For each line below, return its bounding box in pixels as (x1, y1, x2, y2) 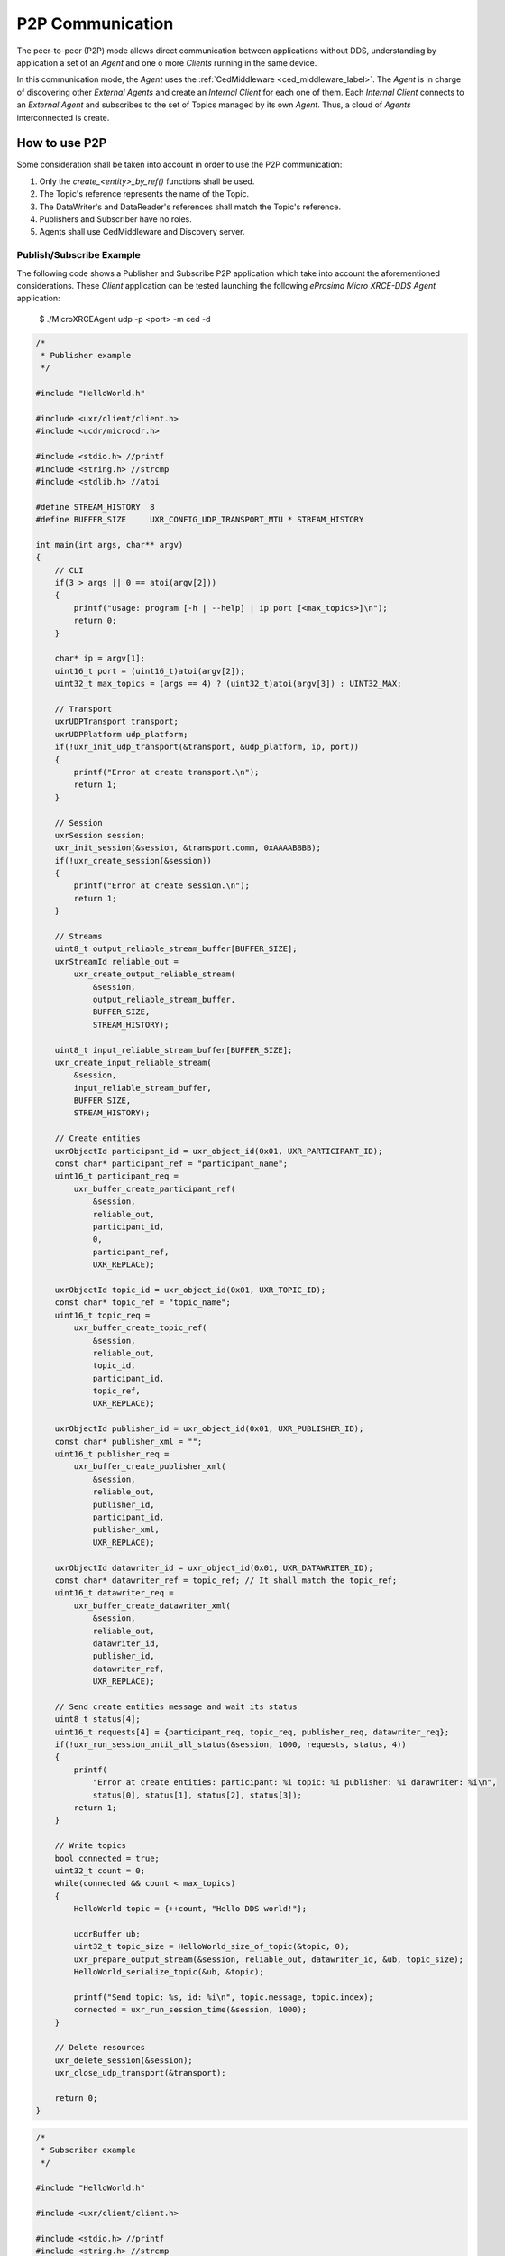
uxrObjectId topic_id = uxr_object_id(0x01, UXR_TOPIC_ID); (54, 1284, 326, 1295)
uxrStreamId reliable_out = (54, 957, 179, 966)
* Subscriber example (41, 2145, 136, 2156)
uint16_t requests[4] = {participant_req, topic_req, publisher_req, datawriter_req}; (54, 1726, 450, 1737)
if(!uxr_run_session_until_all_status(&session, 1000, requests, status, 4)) (54, 1740, 408, 1750)
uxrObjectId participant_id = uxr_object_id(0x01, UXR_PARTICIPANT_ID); (54, 1146, 383, 1156)
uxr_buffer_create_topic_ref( (73, 1323, 207, 1333)
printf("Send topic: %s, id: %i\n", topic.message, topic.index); (73, 1992, 374, 2002)
